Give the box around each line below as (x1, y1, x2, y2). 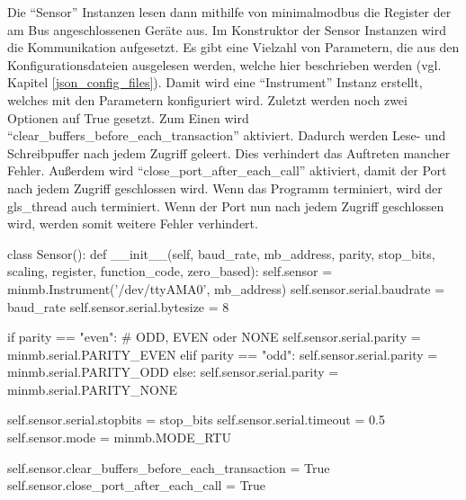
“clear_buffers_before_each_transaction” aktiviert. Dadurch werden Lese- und (7, 126, 446, 145)
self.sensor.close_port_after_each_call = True (7, 476, 266, 495)
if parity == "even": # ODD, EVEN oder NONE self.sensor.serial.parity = (7, 327, 421, 346)
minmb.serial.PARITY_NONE (7, 379, 177, 398)
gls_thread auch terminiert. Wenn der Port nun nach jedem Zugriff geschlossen (7, 196, 444, 215)
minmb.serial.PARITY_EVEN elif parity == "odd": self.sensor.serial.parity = (7, 344, 438, 363)
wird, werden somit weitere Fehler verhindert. (7, 214, 258, 233)
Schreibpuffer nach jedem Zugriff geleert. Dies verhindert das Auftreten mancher (7, 143, 451, 162)
